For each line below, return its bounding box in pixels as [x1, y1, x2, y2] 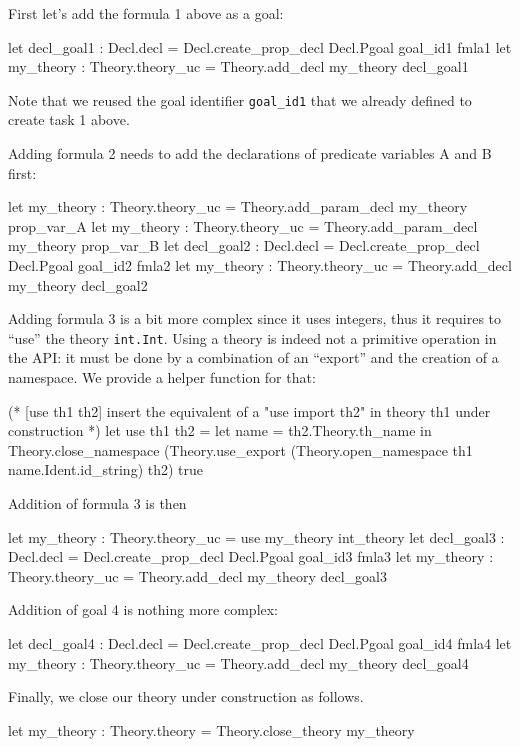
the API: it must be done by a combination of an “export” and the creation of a [8, 347, 499, 368]
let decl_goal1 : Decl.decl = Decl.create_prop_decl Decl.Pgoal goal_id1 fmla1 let [8, 36, 512, 57]
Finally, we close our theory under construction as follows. [8, 686, 364, 707]
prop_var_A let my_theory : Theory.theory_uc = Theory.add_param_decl [8, 215, 478, 236]
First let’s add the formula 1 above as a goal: [8, 3, 284, 23]
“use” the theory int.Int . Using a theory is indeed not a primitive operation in [8, 327, 497, 348]
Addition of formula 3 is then [8, 493, 187, 513]
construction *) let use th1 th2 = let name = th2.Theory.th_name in [8, 420, 432, 441]
